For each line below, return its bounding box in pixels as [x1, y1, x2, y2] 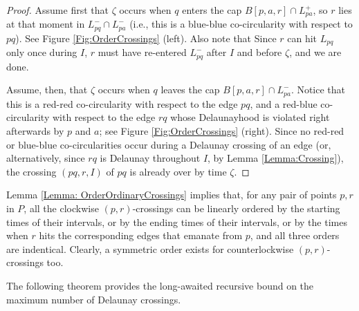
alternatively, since [6, 151, 85, 165]
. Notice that [291, 82, 346, 97]
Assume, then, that [6, 82, 88, 97]
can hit [287, 30, 317, 45]
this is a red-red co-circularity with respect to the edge [6, 96, 238, 111]
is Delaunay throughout [100, 151, 201, 165]
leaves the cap [160, 82, 220, 97]
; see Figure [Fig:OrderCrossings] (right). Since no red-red [99, 124, 344, 138]
